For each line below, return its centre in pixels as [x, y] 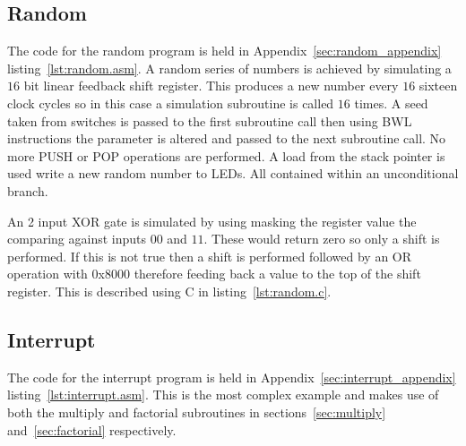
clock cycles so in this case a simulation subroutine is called [171, 103]
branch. [28, 190]
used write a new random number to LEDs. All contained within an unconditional [233, 173]
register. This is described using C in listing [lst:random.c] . [169, 291]
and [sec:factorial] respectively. [92, 429]
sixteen [438, 86]
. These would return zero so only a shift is [322, 239]
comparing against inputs [77, 239]
